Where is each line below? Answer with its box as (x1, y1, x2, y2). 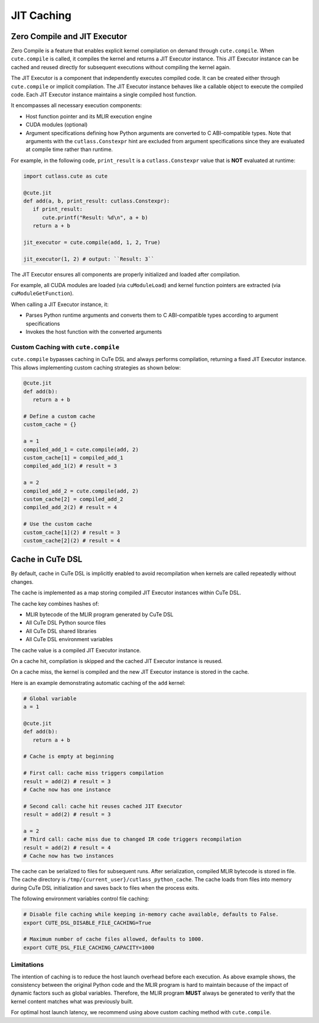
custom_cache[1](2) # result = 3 (23, 529, 121, 536)
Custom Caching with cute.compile (11, 343, 119, 351)
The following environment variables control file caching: (11, 895, 149, 902)
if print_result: (32, 206, 83, 213)
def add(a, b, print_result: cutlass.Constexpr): (23, 197, 170, 204)
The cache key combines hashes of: (11, 600, 100, 607)
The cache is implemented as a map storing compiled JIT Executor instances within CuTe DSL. (11, 589, 242, 596)
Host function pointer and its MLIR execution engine (25, 112, 152, 120)
